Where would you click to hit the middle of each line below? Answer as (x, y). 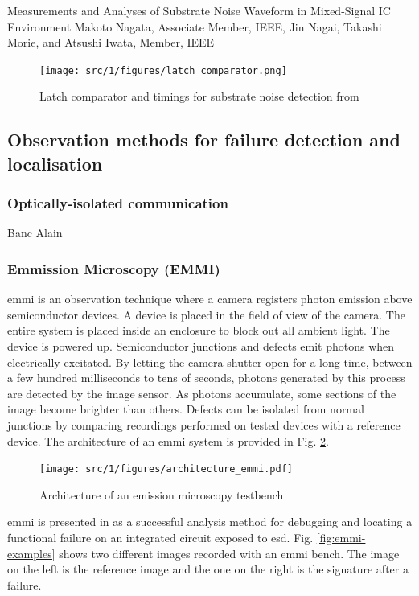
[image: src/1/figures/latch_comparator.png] (163, 70)
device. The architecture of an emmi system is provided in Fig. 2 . (168, 440)
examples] (31, 553)
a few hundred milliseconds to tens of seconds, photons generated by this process (206, 378)
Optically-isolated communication (118, 203)
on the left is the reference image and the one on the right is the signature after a (208, 569)
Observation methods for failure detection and (204, 140)
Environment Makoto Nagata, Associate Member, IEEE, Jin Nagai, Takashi (195, 26)
